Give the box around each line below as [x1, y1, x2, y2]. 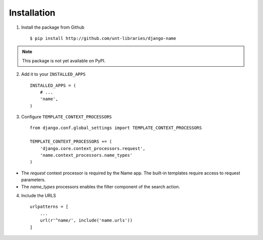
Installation [9, 7, 56, 18]
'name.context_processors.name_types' [39, 152, 133, 158]
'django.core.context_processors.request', [39, 146, 146, 151]
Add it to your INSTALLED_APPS [21, 71, 86, 77]
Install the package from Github [21, 24, 85, 30]
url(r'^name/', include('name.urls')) [39, 218, 133, 223]
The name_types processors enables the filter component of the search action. [21, 184, 180, 189]
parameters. [21, 177, 46, 183]
